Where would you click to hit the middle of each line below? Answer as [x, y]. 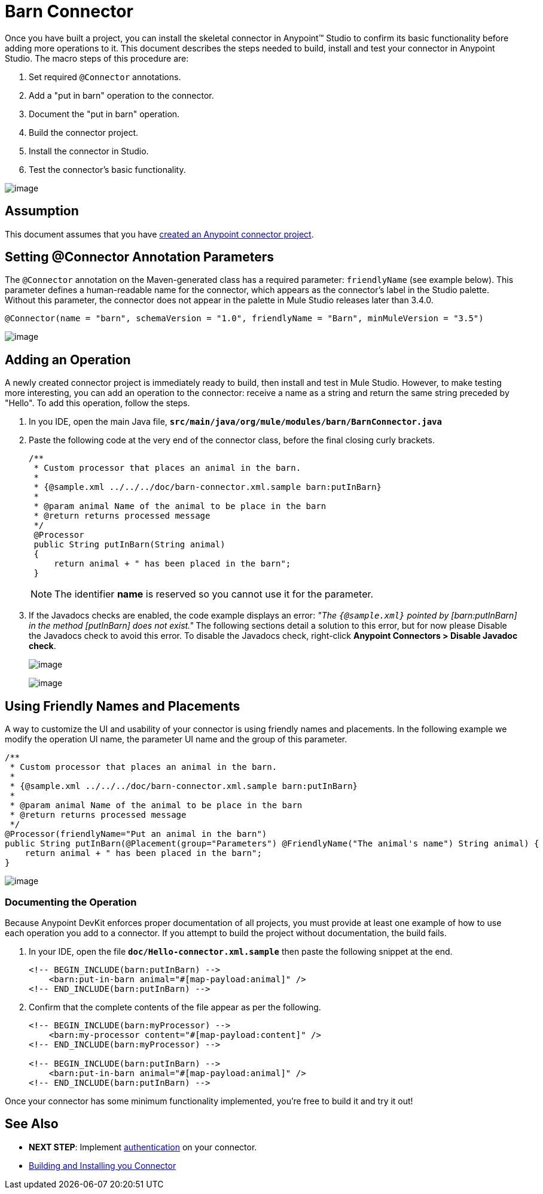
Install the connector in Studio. [89, 151]
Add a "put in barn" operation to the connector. [121, 95]
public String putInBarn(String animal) [129, 545]
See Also [32, 1124]
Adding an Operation [68, 360]
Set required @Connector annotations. [105, 77]
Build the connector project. [83, 132]
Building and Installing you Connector [103, 1165]
